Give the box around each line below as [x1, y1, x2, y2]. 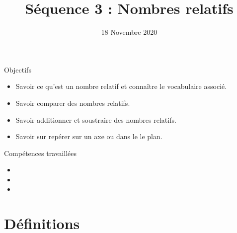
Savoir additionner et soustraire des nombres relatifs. [15, 114, 176, 125]
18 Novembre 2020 [101, 27, 158, 37]
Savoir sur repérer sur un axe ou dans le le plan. [15, 131, 162, 142]
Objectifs [4, 64, 31, 75]
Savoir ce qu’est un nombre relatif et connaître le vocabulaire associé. [15, 81, 227, 91]
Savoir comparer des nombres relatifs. [15, 97, 130, 108]
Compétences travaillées [4, 148, 77, 158]
